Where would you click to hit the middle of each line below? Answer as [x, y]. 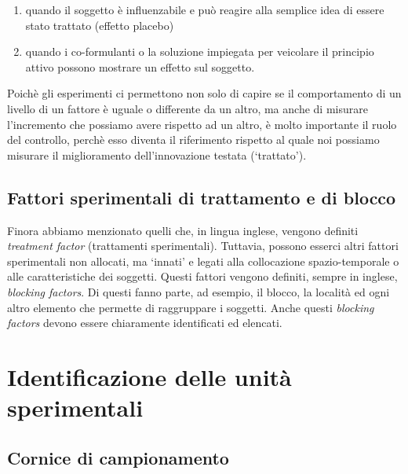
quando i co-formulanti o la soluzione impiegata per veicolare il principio [200, 51]
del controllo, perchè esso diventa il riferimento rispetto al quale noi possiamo [193, 140]
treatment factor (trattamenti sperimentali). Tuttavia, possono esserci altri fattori [203, 246]
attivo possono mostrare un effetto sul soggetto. [140, 66]
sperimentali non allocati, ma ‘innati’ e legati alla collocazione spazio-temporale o [203, 261]
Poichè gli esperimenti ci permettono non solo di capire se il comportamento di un [204, 93]
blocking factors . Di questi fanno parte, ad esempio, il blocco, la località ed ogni [199, 291]
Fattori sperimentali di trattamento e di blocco [202, 197]
